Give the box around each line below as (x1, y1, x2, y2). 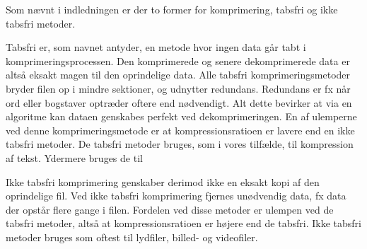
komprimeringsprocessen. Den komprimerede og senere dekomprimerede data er (6, 53, 350, 68)
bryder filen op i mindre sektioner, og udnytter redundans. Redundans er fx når (6, 81, 351, 95)
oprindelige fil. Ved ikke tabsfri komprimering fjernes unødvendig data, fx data (6, 188, 346, 203)
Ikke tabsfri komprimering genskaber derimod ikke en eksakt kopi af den (6, 174, 320, 189)
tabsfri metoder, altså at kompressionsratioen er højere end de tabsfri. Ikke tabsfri (6, 216, 361, 231)
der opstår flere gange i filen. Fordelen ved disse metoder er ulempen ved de (6, 202, 334, 216)
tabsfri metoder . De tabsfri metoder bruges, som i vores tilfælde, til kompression (6, 137, 354, 151)
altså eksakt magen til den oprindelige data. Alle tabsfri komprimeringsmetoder (6, 67, 351, 82)
